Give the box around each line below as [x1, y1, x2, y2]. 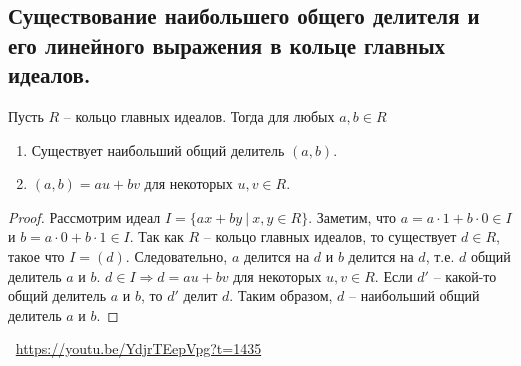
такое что [8, 245, 65, 266]
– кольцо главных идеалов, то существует [203, 226, 457, 247]
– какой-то [433, 265, 497, 286]
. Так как [129, 226, 184, 247]
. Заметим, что [308, 206, 397, 227]
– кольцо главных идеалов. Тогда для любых [63, 105, 335, 126]
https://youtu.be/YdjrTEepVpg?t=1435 [15, 338, 262, 359]
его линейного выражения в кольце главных [8, 29, 446, 60]
